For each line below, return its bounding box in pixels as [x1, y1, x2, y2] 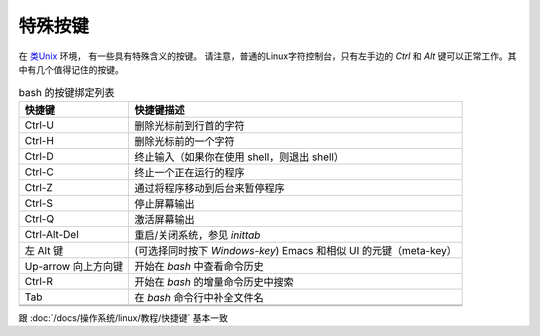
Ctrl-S [24, 196, 54, 210]
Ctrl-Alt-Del [24, 227, 79, 241]
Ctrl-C [24, 165, 54, 179]
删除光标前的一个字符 [134, 134, 235, 148]
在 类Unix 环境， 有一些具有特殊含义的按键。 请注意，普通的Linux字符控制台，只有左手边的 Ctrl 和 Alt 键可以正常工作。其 [18, 50, 517, 62]
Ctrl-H [24, 133, 55, 147]
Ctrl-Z [24, 180, 54, 194]
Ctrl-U [24, 118, 55, 132]
